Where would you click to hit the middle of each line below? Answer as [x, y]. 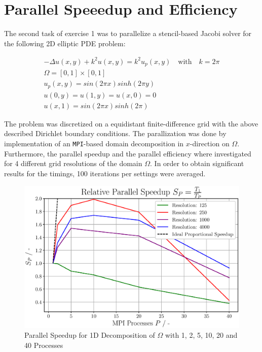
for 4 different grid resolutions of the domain [73, 163]
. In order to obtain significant [197, 163]
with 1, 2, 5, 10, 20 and [201, 335]
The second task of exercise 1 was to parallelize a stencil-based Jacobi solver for [128, 33]
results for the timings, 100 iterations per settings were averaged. [105, 173]
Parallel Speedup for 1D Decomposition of [90, 335]
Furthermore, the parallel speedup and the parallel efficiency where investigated [128, 153]
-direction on [210, 143]
